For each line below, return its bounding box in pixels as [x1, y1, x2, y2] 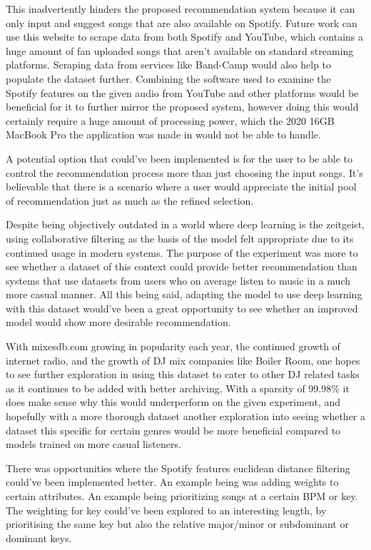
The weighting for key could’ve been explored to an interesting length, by [6, 502, 327, 517]
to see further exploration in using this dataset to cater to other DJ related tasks [6, 367, 360, 382]
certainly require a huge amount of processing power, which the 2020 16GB [6, 113, 335, 128]
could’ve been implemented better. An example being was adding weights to [6, 474, 339, 489]
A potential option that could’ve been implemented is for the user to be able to [6, 151, 352, 165]
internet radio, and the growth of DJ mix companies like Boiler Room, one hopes [6, 352, 360, 367]
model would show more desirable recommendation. [6, 315, 231, 330]
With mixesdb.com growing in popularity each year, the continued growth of [6, 339, 340, 354]
